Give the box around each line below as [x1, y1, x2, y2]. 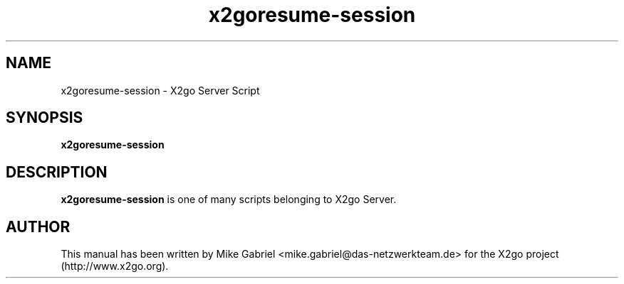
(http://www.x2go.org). [61, 260, 169, 273]
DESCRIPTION [6, 163, 108, 181]
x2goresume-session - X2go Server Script [61, 84, 260, 97]
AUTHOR [6, 217, 71, 236]
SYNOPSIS [6, 109, 83, 127]
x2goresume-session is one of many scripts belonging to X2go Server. [61, 193, 397, 206]
